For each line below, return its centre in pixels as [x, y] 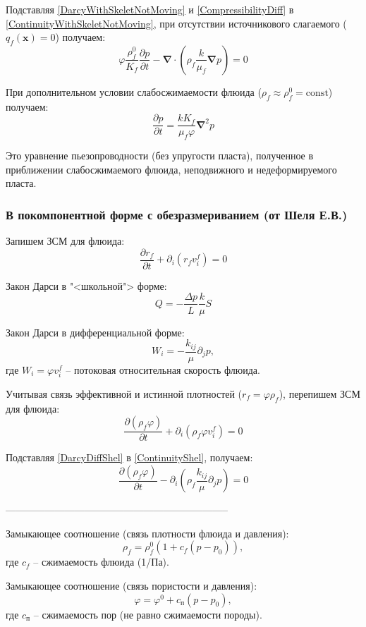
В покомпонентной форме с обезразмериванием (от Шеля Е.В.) [177, 214]
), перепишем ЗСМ [319, 393]
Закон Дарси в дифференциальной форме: [95, 332]
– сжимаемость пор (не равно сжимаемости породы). [148, 614]
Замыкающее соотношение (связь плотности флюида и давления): [147, 533]
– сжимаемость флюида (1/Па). [101, 562]
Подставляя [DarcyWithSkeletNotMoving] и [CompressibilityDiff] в [150, 9]
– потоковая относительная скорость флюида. [163, 369]
